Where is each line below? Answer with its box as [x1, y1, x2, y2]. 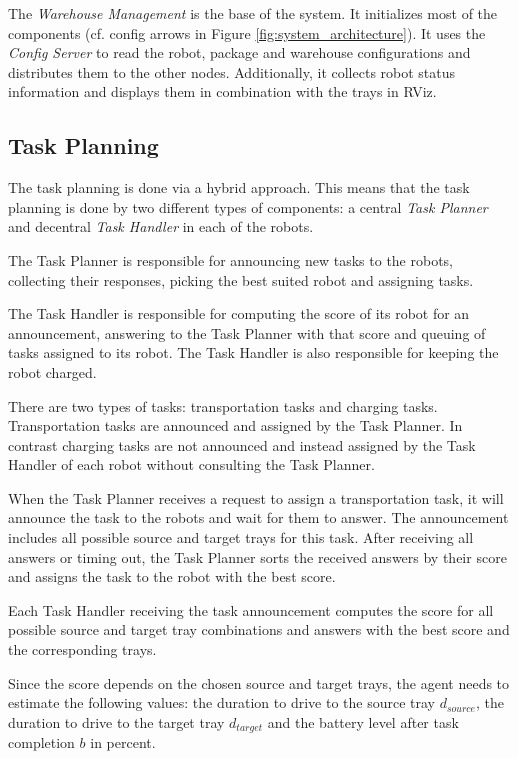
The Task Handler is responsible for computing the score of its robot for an [8, 303, 470, 324]
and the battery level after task [267, 711, 459, 732]
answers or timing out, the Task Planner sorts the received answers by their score [8, 546, 507, 567]
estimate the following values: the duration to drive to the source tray [8, 692, 435, 713]
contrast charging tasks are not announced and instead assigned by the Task [8, 434, 476, 455]
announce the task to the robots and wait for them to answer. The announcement [8, 507, 509, 528]
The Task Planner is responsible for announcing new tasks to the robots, [8, 249, 454, 270]
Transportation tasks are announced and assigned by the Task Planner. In [8, 415, 463, 436]
